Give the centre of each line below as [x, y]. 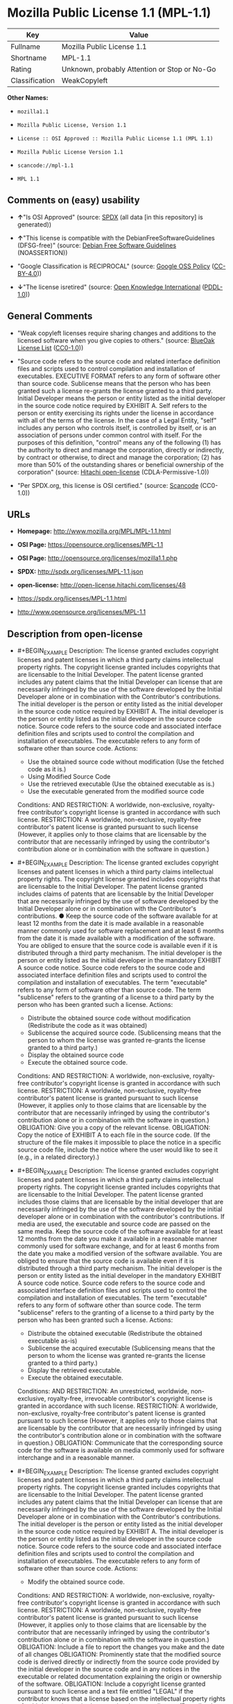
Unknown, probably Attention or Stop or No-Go [139, 69]
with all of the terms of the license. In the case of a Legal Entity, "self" [117, 420]
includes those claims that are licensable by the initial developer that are [120, 1202]
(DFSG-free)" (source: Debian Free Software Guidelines [97, 245]
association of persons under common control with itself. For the [110, 435]
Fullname [25, 47]
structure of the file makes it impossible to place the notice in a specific [119, 1142]
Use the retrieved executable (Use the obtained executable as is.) [121, 784]
